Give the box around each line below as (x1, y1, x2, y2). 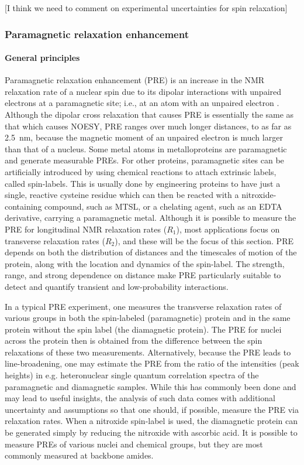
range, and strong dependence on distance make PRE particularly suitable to (5, 269, 281, 281)
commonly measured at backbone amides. (5, 449, 154, 461)
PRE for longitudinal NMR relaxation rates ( (5, 223, 167, 235)
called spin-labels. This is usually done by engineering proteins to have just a (5, 177, 281, 189)
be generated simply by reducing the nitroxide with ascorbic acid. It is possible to (5, 426, 298, 439)
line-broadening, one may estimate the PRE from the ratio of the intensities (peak (5, 357, 299, 370)
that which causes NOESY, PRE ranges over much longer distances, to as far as (5, 119, 292, 132)
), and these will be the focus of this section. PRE (115, 234, 293, 247)
